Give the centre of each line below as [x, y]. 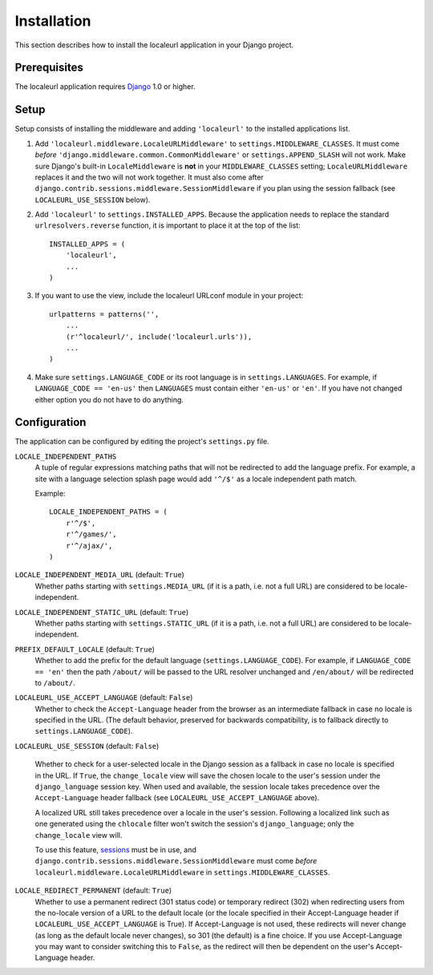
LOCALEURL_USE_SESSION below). [93, 200]
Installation [53, 21]
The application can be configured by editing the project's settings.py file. [142, 442]
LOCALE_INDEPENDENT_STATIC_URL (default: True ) [102, 612]
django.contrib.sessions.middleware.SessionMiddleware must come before [176, 861]
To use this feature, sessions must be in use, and [115, 849]
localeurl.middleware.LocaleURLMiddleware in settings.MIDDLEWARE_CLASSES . [182, 872]
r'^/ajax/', [89, 546]
